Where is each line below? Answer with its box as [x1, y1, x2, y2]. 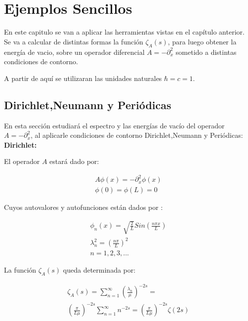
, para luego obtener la [167, 36, 237, 46]
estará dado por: [49, 156, 99, 166]
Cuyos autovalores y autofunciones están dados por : [4, 202, 163, 212]
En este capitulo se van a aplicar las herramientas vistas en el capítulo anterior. [4, 27, 245, 37]
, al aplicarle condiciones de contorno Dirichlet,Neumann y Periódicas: [30, 130, 243, 140]
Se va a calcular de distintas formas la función [4, 36, 143, 46]
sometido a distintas [175, 46, 237, 57]
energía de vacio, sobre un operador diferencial [4, 46, 145, 57]
